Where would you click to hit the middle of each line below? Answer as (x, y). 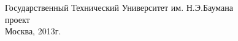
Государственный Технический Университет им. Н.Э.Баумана (119, 7)
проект (17, 19)
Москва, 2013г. (33, 31)
